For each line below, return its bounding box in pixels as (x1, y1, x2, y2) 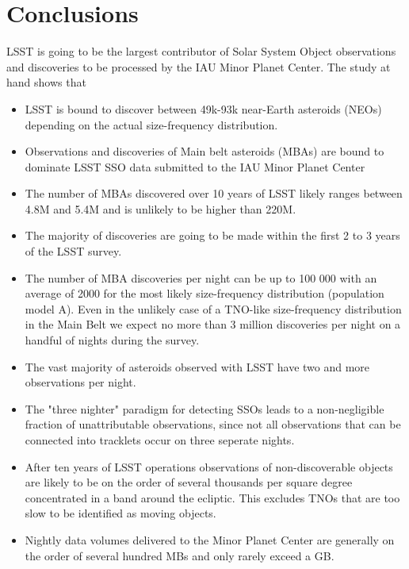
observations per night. (25, 374, 136, 390)
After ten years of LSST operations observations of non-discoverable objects (25, 458, 393, 475)
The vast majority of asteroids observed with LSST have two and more (25, 358, 370, 375)
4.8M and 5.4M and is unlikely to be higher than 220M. (25, 200, 296, 217)
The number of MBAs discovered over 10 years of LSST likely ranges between (25, 185, 403, 202)
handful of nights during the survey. (25, 332, 200, 348)
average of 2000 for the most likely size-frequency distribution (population (25, 285, 384, 302)
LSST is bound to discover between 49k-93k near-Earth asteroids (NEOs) (25, 100, 382, 117)
